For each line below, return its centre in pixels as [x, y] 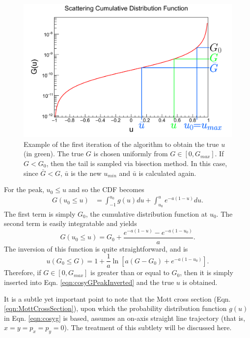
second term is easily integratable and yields [70, 223]
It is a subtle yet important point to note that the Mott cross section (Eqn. [117, 298]
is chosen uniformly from [131, 154]
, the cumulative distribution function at [147, 213]
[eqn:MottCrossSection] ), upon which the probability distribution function [115, 308]
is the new [86, 173]
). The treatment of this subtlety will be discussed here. [148, 327]
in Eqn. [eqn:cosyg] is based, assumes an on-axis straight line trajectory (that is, [125, 318]
